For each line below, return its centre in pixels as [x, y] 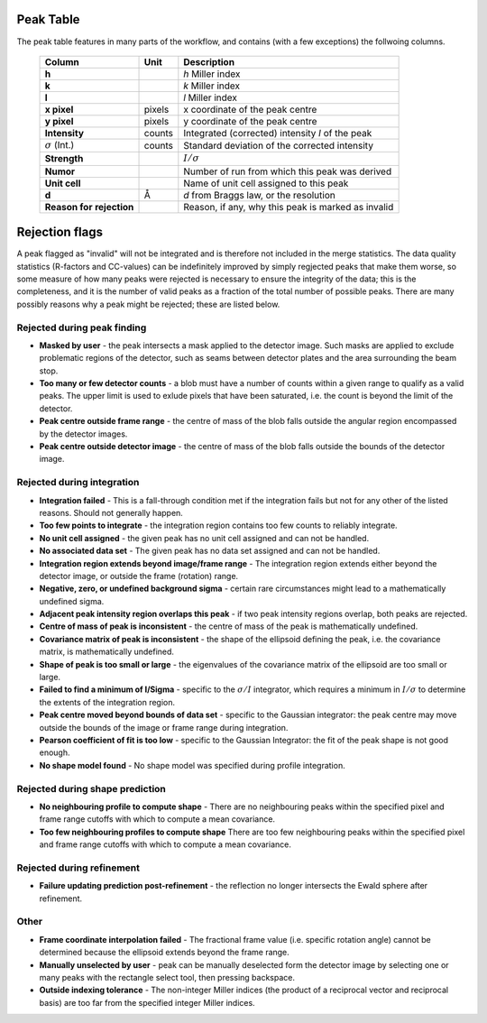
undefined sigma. [72, 601]
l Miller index [211, 97]
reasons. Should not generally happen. [111, 512]
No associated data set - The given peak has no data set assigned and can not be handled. [210, 551]
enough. [55, 752]
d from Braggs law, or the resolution [259, 195]
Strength [64, 159]
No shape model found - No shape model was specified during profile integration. [193, 765]
